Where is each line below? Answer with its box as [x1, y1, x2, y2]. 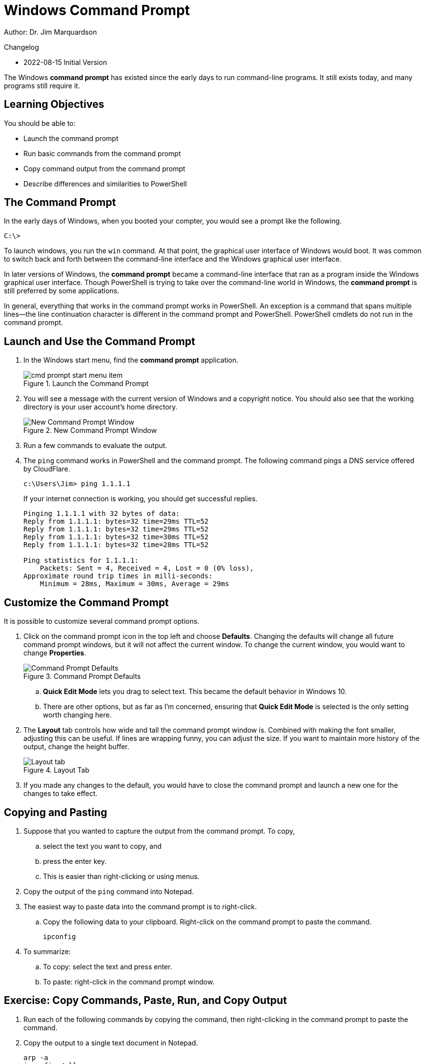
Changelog [4, 42, 39, 51]
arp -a [23, 1053, 48, 1062]
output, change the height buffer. [23, 742, 129, 751]
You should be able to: [4, 119, 76, 127]
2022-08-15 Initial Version [23, 58, 107, 66]
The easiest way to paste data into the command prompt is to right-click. [23, 902, 257, 911]
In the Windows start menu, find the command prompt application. [23, 356, 239, 365]
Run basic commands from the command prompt [23, 149, 181, 158]
